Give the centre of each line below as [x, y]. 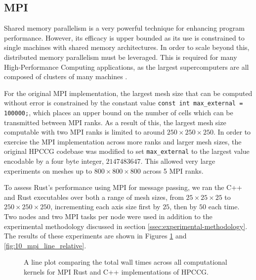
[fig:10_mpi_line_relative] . [45, 245]
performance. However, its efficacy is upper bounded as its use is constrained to [124, 37]
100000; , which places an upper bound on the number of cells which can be [119, 113]
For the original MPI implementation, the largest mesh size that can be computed [128, 93]
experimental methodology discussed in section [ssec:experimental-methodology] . [126, 226]
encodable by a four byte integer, [54, 161]
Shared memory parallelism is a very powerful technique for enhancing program [124, 28]
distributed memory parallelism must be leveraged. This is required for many [121, 57]
